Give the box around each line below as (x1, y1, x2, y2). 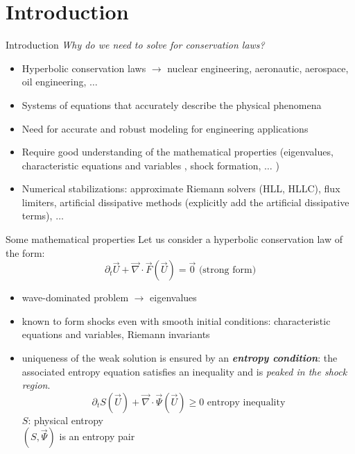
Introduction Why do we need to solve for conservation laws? (6, 37, 265, 52)
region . (21, 378, 51, 392)
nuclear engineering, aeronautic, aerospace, (167, 60, 349, 75)
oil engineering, (21, 74, 87, 89)
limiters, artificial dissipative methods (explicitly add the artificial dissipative (21, 194, 349, 209)
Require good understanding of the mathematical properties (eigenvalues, (21, 144, 334, 159)
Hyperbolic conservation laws (21, 60, 146, 75)
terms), (21, 208, 53, 223)
